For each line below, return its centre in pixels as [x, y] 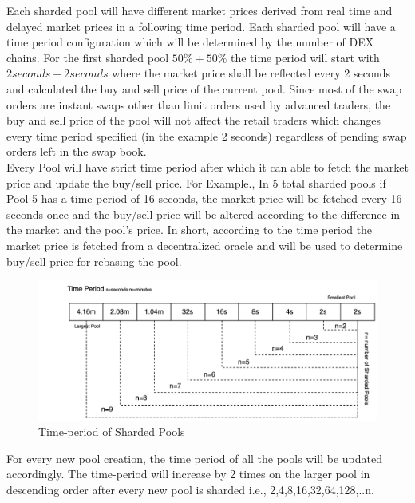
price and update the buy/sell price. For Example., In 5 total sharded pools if [196, 182]
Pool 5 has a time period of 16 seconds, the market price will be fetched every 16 [204, 198]
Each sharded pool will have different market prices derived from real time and [200, 10]
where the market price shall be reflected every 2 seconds [251, 73]
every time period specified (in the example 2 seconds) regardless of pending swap [207, 135]
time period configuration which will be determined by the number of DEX [190, 42]
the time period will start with [305, 57]
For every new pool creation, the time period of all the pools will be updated [195, 458]
